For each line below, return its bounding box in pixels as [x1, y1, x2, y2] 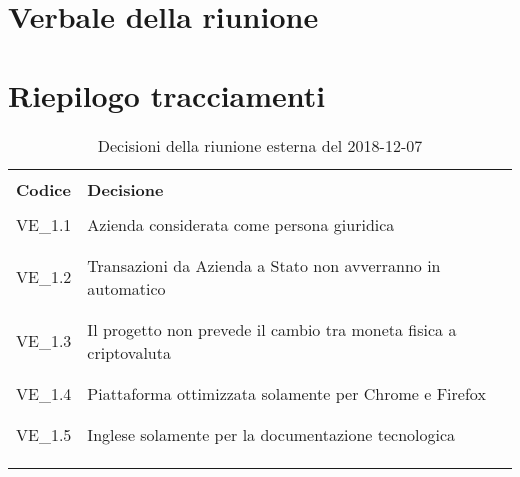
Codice [16, 177, 71, 201]
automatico [87, 276, 166, 300]
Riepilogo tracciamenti [8, 74, 326, 115]
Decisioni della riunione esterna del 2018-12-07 [97, 133, 423, 157]
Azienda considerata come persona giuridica [87, 212, 395, 236]
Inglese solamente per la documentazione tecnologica [87, 422, 456, 446]
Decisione [87, 177, 164, 201]
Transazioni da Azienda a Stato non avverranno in [87, 253, 441, 277]
